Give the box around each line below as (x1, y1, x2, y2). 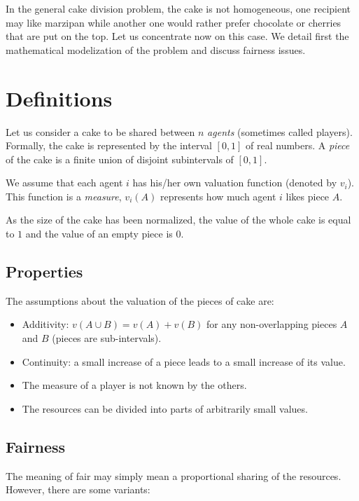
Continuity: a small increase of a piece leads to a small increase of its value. (22, 354, 346, 369)
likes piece (286, 188, 330, 203)
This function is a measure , (6, 188, 122, 203)
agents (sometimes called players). (207, 124, 353, 139)
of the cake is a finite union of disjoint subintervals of (6, 151, 234, 166)
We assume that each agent (6, 175, 123, 190)
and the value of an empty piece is (25, 226, 173, 241)
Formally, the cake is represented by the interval (6, 138, 212, 153)
